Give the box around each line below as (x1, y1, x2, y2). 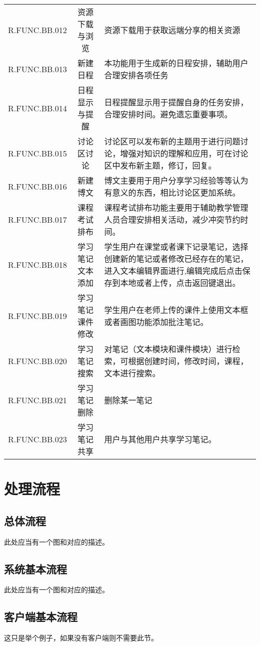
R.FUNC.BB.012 (8, 24, 67, 36)
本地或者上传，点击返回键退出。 (120, 277, 240, 288)
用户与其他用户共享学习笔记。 (104, 433, 216, 445)
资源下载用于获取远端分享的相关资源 (104, 24, 240, 36)
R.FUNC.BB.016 (8, 180, 67, 192)
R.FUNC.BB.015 (8, 147, 67, 159)
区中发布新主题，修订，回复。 (104, 159, 216, 171)
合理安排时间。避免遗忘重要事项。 (104, 108, 232, 120)
